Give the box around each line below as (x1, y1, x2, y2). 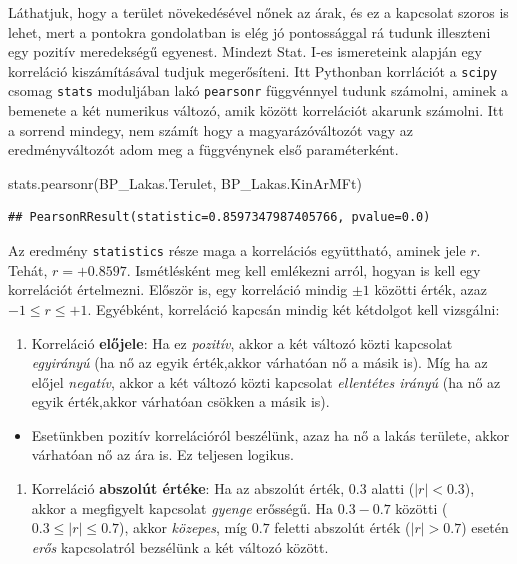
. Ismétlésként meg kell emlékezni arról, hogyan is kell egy (126, 259, 481, 280)
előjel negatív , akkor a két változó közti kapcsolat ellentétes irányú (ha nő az (31, 371, 501, 392)
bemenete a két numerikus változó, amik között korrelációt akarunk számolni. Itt (8, 100, 504, 121)
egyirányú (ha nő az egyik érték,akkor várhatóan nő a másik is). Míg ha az (31, 352, 488, 373)
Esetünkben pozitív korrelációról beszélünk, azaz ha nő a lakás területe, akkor (31, 424, 510, 445)
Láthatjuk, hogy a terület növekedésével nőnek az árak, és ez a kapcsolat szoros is (8, 2, 509, 22)
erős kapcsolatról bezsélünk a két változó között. (31, 536, 329, 557)
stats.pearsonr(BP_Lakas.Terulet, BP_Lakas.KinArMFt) (8, 172, 362, 193)
